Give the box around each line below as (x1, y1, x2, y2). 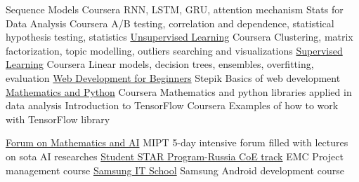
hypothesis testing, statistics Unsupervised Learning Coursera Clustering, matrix (6, 29, 353, 44)
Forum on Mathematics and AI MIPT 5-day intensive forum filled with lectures (6, 135, 348, 150)
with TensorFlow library (6, 111, 110, 126)
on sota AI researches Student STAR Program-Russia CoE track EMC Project (6, 148, 344, 163)
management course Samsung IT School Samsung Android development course (6, 162, 344, 177)
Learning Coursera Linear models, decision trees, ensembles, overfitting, (6, 57, 314, 71)
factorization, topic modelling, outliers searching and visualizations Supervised (6, 43, 343, 57)
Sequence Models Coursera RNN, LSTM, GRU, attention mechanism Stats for (6, 2, 344, 16)
